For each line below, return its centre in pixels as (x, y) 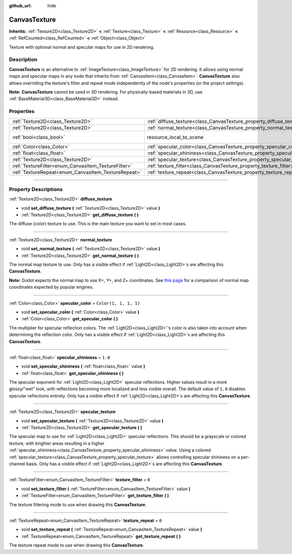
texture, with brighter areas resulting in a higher (57, 443)
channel (17, 464)
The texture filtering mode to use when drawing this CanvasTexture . (78, 504)
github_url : (20, 6)
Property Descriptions (36, 189)
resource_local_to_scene (175, 137)
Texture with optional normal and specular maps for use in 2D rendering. (82, 47)
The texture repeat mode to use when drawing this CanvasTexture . (77, 545)
